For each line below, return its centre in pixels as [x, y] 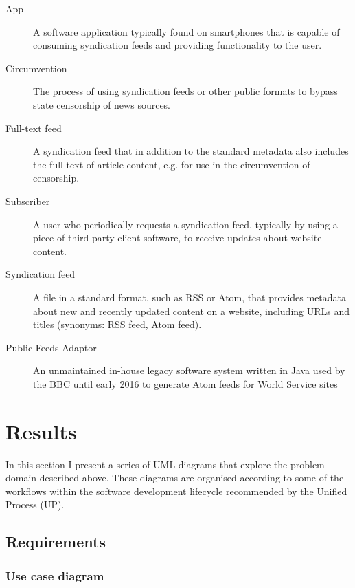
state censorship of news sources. [102, 104]
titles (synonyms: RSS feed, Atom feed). [117, 324]
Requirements [56, 542]
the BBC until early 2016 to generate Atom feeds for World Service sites [185, 383]
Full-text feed [34, 128]
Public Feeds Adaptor [51, 347]
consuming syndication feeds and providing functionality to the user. [177, 45]
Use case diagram [55, 575]
